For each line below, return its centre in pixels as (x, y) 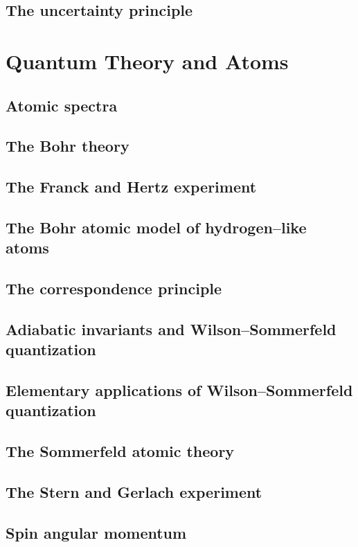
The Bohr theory (68, 146)
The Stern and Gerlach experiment (134, 491)
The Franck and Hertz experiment (131, 187)
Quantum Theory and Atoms (147, 61)
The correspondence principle (114, 288)
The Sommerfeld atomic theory (120, 451)
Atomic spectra (62, 105)
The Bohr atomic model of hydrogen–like (156, 227)
